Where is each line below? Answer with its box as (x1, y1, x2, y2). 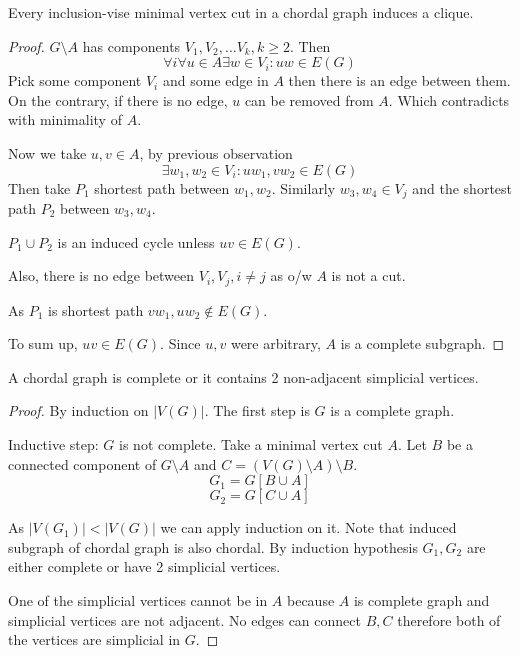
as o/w (270, 265, 312, 286)
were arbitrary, (230, 333, 321, 354)
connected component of (8, 453, 157, 474)
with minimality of (8, 109, 122, 130)
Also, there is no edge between (8, 265, 195, 286)
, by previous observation (139, 142, 293, 163)
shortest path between (94, 177, 230, 198)
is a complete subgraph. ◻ (340, 333, 505, 354)
